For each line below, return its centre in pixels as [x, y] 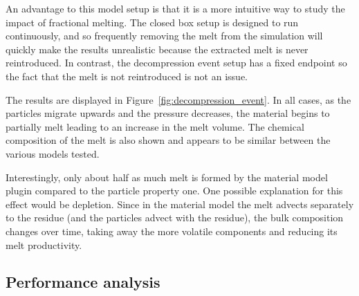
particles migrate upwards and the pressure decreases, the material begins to [168, 113]
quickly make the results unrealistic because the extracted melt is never [157, 49]
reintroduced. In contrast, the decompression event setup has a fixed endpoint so [176, 63]
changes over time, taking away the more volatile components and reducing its [172, 231]
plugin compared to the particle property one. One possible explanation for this [174, 191]
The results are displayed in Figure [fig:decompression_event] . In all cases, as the [178, 99]
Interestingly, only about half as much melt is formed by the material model [167, 177]
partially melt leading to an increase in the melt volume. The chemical [155, 126]
